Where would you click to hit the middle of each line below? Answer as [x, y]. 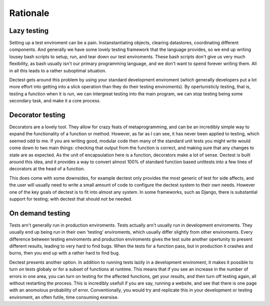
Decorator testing [37, 115]
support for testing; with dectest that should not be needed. [71, 199]
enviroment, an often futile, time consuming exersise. [64, 297]
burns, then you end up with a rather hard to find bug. [64, 253]
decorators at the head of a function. [47, 169]
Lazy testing [29, 31]
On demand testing [40, 213]
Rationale [29, 13]
